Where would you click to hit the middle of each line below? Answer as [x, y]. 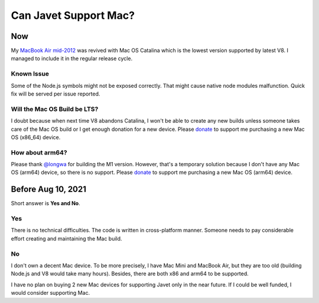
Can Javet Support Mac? [73, 15]
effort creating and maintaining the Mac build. [66, 238]
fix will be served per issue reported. [56, 94]
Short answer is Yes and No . [45, 203]
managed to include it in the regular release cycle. [72, 58]
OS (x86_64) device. [36, 137]
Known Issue [30, 74]
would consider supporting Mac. [51, 293]
